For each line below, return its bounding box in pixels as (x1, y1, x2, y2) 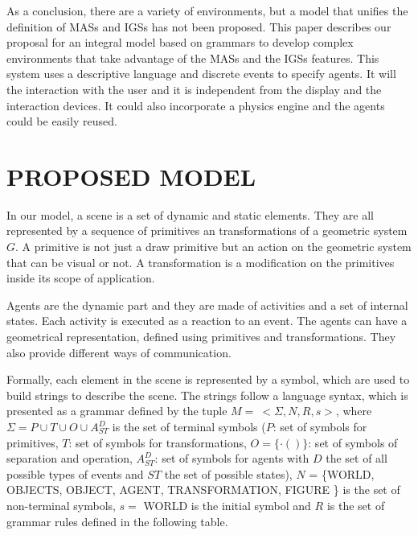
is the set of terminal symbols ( (112, 418, 266, 434)
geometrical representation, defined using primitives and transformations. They (6, 328, 396, 345)
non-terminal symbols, (6, 496, 116, 513)
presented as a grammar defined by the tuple (6, 402, 227, 419)
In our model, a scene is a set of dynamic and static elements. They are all (6, 206, 374, 223)
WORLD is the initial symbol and (143, 496, 311, 513)
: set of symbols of (308, 434, 398, 451)
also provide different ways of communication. (6, 344, 232, 360)
